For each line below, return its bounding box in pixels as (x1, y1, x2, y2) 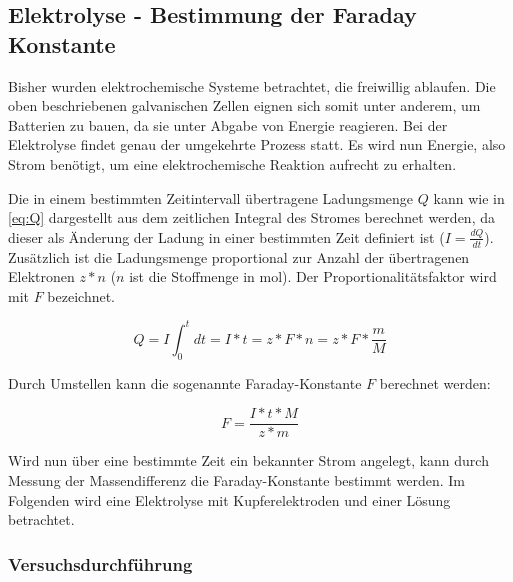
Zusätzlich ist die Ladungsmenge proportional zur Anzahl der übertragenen (8, 246, 470, 267)
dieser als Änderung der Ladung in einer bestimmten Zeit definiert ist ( (8, 226, 445, 247)
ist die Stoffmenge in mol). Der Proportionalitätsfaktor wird (129, 266, 497, 287)
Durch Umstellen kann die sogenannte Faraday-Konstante (8, 372, 362, 393)
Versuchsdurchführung (8, 551, 193, 576)
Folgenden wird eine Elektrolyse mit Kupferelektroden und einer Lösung (8, 489, 451, 510)
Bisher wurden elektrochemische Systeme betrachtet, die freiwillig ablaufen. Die (8, 75, 496, 96)
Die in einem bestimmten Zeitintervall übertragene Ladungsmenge (8, 187, 414, 208)
